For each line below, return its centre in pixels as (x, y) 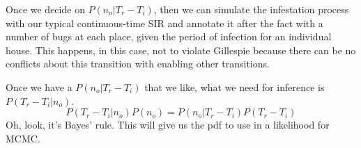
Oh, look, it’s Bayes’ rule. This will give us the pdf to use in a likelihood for (168, 125)
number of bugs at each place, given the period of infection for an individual (169, 36)
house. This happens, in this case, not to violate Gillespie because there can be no (181, 50)
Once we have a (39, 87)
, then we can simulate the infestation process (251, 9)
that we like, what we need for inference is (235, 87)
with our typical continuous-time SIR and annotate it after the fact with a (164, 23)
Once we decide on (45, 9)
